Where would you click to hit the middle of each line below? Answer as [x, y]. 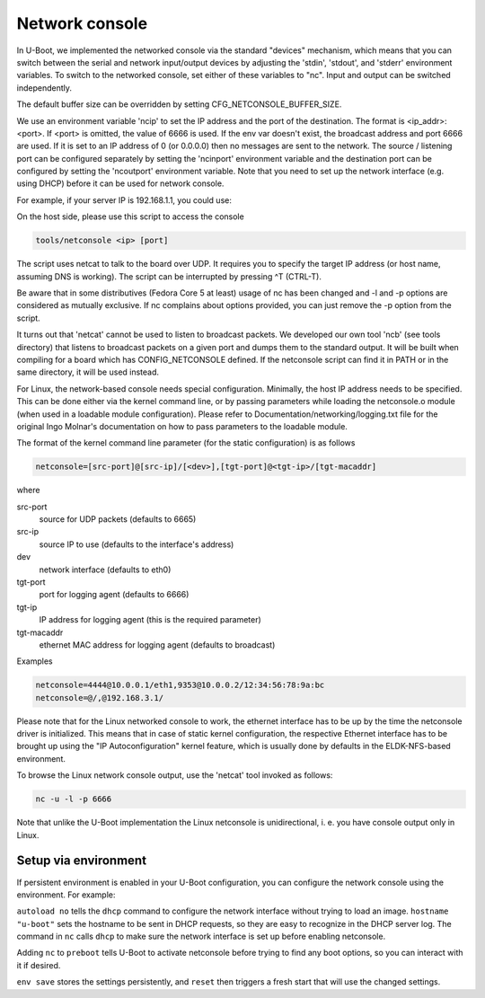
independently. [44, 88]
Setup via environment [82, 861]
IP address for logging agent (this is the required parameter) [150, 620]
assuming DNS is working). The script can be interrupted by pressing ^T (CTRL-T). [169, 276]
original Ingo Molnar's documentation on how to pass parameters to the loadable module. [182, 426]
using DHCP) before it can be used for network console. [120, 183]
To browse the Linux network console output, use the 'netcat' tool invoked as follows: [175, 775]
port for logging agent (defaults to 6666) [114, 595]
